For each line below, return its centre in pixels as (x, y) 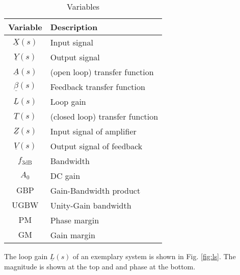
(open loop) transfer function (102, 72)
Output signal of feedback (96, 146)
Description (74, 27)
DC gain (65, 176)
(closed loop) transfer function (104, 116)
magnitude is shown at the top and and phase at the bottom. (100, 266)
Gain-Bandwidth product (95, 190)
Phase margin (75, 220)
